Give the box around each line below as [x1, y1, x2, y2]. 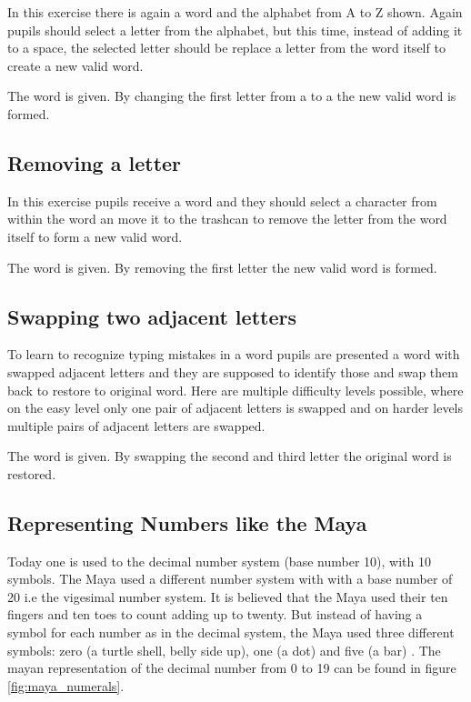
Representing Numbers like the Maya [7, 508, 367, 537]
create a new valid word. [7, 55, 144, 75]
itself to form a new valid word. [7, 226, 183, 246]
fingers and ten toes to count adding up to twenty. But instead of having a [7, 605, 423, 624]
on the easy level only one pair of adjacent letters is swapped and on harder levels [7, 398, 464, 417]
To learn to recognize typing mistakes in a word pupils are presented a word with [7, 345, 460, 364]
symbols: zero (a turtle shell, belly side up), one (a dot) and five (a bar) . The [7, 640, 441, 659]
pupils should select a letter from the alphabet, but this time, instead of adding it [7, 20, 463, 39]
